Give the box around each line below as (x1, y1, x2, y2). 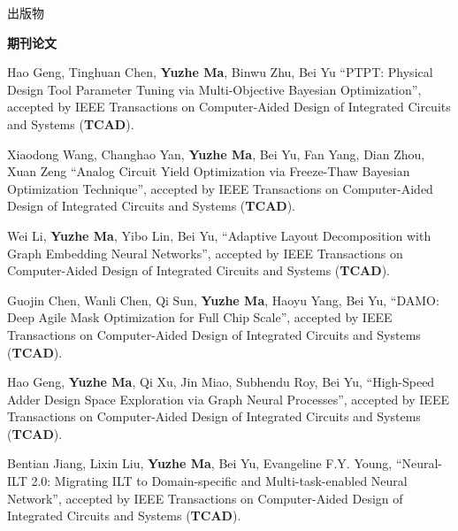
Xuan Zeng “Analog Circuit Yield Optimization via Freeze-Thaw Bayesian (7, 162, 410, 181)
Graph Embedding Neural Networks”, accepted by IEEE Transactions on (7, 243, 403, 262)
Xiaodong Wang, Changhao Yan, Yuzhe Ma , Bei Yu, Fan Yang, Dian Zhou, (7, 144, 425, 163)
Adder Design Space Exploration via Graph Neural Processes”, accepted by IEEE (7, 389, 449, 408)
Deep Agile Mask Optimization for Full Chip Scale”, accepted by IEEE (7, 308, 393, 327)
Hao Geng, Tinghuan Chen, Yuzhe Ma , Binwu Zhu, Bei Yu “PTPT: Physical (7, 63, 433, 81)
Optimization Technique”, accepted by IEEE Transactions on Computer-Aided (7, 179, 433, 197)
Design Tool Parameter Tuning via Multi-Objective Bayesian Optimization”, (7, 80, 422, 98)
